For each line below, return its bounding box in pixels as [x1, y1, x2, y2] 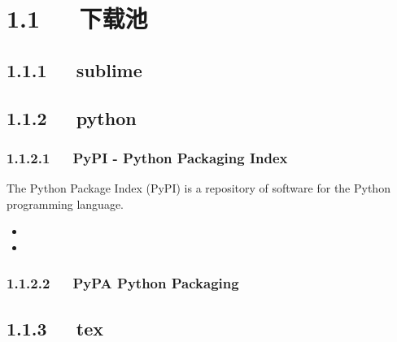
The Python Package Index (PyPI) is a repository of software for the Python [7, 180, 390, 197]
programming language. [7, 195, 124, 212]
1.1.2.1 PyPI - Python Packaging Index [7, 147, 288, 167]
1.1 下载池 [7, 2, 148, 35]
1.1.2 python [7, 105, 137, 130]
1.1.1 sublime [7, 57, 142, 82]
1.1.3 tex [7, 315, 104, 340]
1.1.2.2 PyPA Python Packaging [7, 273, 239, 293]
